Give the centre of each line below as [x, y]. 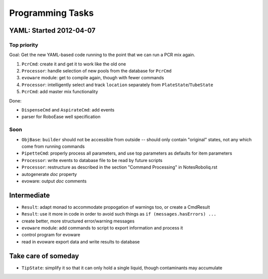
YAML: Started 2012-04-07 [52, 30]
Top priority [24, 45]
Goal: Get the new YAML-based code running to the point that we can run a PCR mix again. [102, 55]
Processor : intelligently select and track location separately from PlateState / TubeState [117, 85]
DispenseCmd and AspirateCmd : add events [68, 110]
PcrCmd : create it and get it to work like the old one [74, 64]
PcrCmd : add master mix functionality [60, 92]
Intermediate [30, 195]
